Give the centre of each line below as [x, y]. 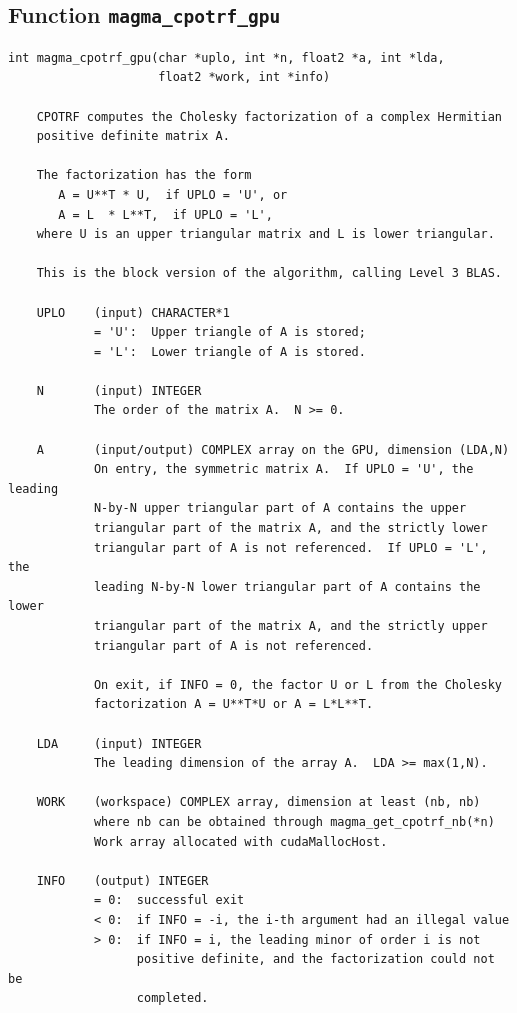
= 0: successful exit [169, 900]
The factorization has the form [144, 175]
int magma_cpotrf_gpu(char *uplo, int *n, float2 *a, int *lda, [226, 57]
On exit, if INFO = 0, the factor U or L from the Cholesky [297, 684]
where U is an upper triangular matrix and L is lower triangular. [265, 234]
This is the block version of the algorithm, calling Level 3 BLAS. [269, 273]
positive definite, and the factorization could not [315, 959]
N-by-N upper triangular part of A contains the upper [280, 508]
